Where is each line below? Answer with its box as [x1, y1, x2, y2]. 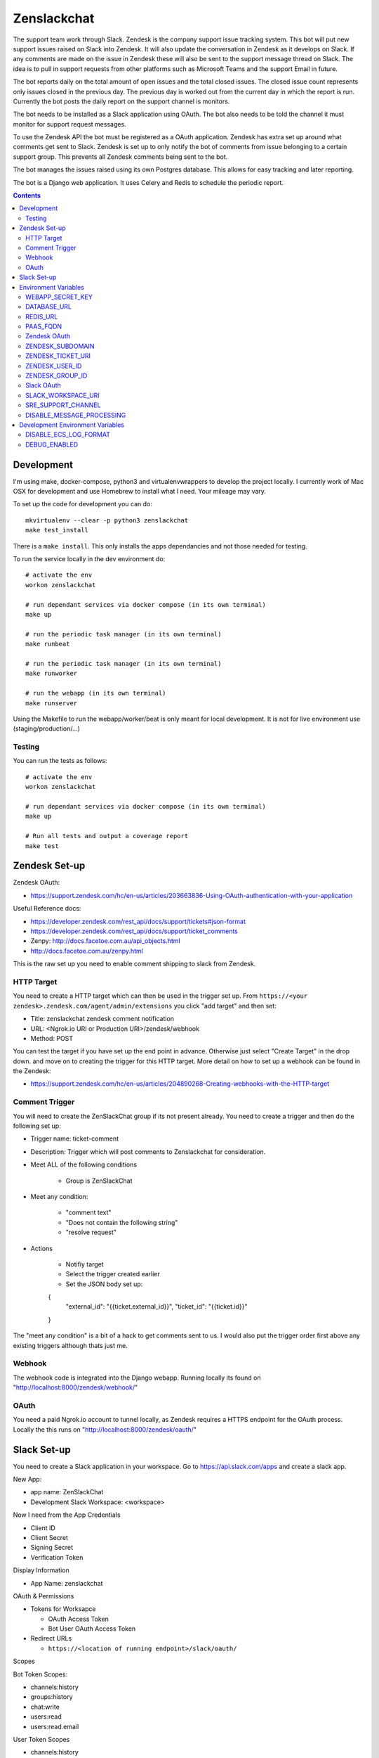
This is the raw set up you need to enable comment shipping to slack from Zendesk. [13, 960, 256, 968]
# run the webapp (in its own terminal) [25, 689, 166, 698]
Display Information [13, 1566, 69, 1574]
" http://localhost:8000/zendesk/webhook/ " [13, 1383, 138, 1392]
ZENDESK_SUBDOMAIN [25, 342, 95, 350]
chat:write [30, 1702, 60, 1711]
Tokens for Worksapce [30, 1605, 96, 1613]
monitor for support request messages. [13, 120, 126, 128]
